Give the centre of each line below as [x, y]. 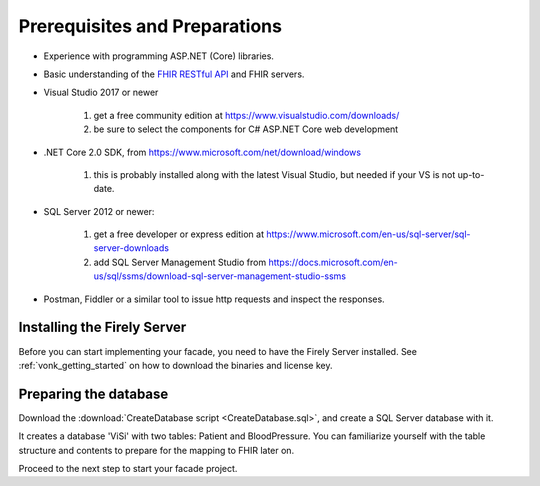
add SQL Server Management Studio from [180, 262]
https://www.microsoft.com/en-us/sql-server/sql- [368, 234]
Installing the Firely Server [102, 327]
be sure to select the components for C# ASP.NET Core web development [246, 129]
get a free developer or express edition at [179, 234]
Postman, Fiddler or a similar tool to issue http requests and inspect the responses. [214, 299]
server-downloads [131, 248]
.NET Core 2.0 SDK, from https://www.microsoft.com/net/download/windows [202, 152]
